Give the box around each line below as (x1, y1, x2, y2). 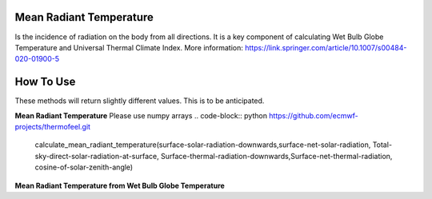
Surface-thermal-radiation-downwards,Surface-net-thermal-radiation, (160, 151, 393, 161)
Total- (372, 140, 392, 149)
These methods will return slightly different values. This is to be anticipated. (14, 96, 265, 105)
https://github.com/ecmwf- (269, 110, 359, 120)
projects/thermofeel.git (14, 121, 91, 131)
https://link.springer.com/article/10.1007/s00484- (244, 42, 407, 52)
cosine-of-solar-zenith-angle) (34, 162, 134, 172)
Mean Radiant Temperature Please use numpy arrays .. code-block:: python (14, 110, 268, 120)
